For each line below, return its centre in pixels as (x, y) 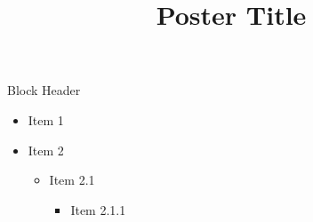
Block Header (44, 90)
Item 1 (46, 119)
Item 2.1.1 (98, 209)
